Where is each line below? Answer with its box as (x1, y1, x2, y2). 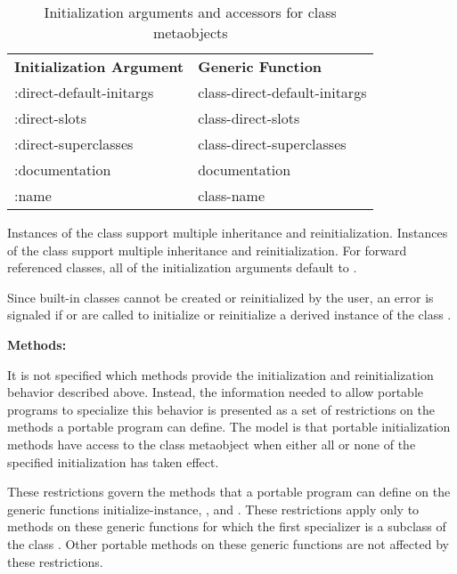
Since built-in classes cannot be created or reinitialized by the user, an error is (7, 287, 434, 306)
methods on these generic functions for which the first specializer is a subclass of (7, 517, 446, 536)
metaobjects (152, 22, 228, 43)
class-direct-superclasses (198, 133, 347, 154)
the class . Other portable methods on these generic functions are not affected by (7, 534, 449, 553)
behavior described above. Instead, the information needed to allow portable (7, 383, 424, 401)
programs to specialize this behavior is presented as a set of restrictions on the (7, 400, 435, 418)
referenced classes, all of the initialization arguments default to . (7, 258, 357, 277)
